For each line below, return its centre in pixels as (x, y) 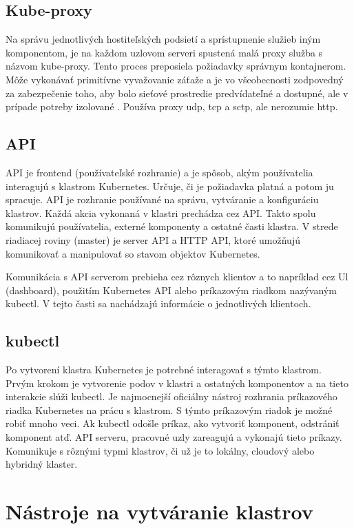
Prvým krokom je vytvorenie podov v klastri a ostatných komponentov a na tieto (177, 383)
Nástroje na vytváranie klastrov (159, 511)
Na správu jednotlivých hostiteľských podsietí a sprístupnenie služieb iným (163, 39)
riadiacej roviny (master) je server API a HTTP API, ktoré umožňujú (153, 239)
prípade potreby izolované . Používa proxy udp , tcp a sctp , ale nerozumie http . (172, 106)
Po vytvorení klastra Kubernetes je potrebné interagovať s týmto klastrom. (164, 370)
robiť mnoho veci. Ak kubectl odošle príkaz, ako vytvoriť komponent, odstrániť (173, 423)
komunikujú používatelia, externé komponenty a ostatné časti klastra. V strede (172, 226)
